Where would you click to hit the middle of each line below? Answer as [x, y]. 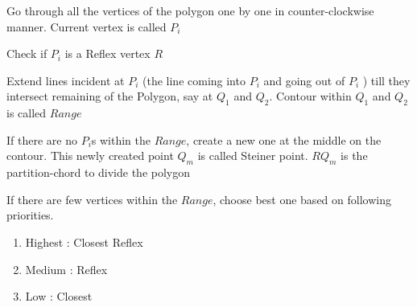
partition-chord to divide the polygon [99, 172]
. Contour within [310, 96]
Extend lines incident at [66, 80]
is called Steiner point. [253, 156]
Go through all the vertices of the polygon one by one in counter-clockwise [190, 10]
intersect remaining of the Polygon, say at [110, 96]
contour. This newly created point [90, 156]
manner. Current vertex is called [87, 26]
